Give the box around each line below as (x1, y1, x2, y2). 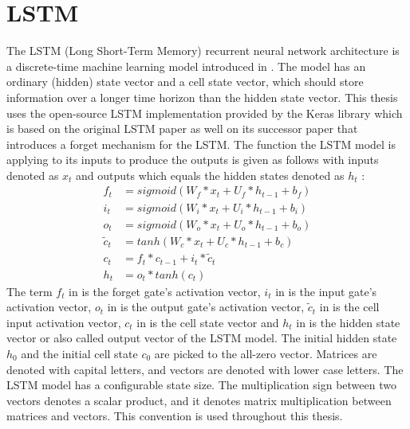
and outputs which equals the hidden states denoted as (76, 166, 345, 183)
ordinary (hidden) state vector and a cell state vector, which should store (6, 73, 364, 90)
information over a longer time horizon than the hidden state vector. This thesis (6, 88, 398, 105)
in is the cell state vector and (136, 314, 279, 330)
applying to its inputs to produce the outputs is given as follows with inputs (6, 151, 379, 168)
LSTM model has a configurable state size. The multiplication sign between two (6, 376, 396, 393)
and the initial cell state (21, 345, 138, 361)
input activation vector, (6, 314, 121, 330)
